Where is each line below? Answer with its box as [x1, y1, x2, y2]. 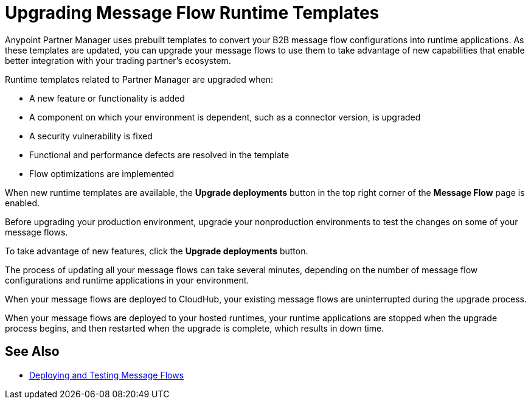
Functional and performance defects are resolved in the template [29, 149, 290, 160]
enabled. [5, 197, 40, 208]
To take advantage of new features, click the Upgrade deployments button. [5, 245, 308, 256]
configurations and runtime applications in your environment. [5, 274, 249, 285]
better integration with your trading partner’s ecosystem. [5, 55, 231, 66]
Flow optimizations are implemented [29, 168, 174, 179]
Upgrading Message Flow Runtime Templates [5, 2, 380, 23]
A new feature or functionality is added [29, 92, 185, 103]
